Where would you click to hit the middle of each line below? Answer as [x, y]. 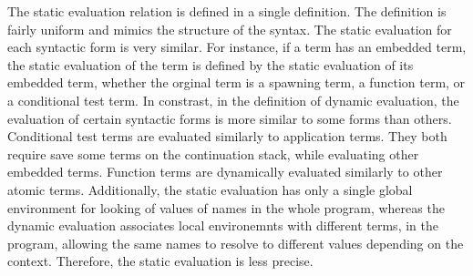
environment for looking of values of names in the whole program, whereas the [226, 207]
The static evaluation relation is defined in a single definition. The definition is [227, 11]
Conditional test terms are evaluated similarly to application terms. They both [227, 136]
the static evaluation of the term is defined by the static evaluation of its [211, 64]
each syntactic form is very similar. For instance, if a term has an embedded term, [237, 47]
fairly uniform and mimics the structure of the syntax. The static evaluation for [230, 29]
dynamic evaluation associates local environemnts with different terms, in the [223, 225]
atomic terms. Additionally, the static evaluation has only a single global [210, 189]
